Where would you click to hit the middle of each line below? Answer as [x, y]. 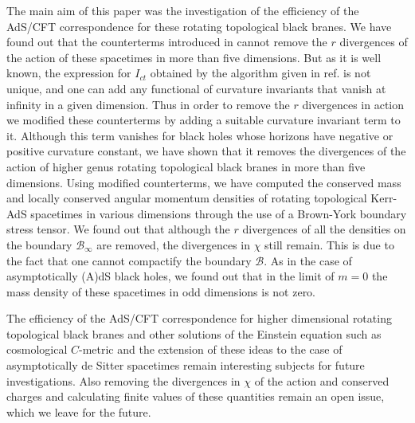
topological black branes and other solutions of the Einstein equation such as [194, 333]
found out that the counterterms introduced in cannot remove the [167, 42]
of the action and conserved [322, 380]
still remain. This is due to [329, 244]
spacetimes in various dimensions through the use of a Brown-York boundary [219, 213]
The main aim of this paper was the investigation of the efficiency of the [183, 10]
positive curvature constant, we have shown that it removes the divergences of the [206, 151]
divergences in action [353, 104]
